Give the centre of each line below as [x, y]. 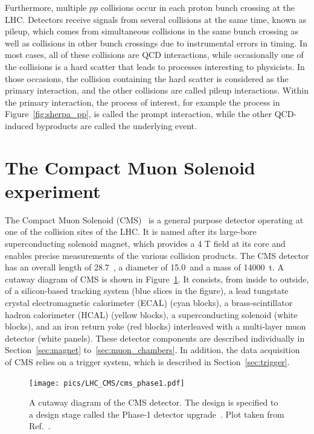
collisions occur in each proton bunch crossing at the [197, 7]
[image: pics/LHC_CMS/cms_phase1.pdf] [107, 383]
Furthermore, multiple [46, 7]
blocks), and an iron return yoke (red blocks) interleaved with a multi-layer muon [155, 326]
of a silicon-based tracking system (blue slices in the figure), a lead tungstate [147, 291]
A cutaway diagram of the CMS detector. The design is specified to [154, 402]
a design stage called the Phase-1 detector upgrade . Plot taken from [157, 414]
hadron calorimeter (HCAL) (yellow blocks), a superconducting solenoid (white [151, 314]
